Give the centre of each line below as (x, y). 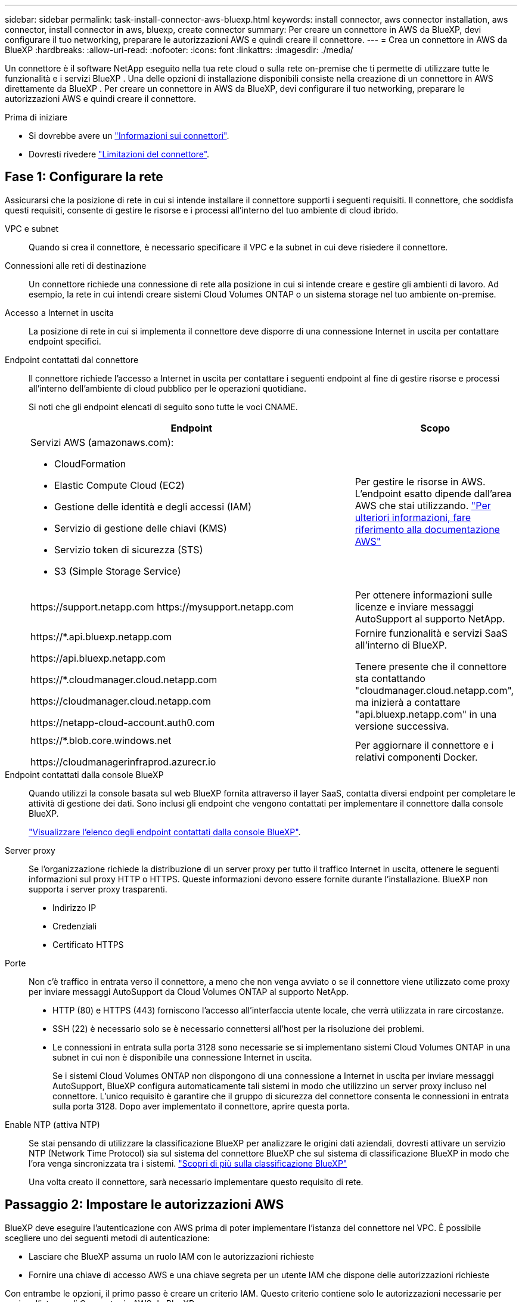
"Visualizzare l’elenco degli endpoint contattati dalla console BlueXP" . (165, 832)
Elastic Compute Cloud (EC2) (119, 485)
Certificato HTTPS (88, 944)
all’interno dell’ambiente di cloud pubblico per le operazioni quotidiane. (167, 388)
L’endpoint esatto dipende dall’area (433, 493)
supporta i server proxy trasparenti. (98, 889)
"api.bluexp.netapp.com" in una (426, 714)
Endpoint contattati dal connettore (72, 359)
